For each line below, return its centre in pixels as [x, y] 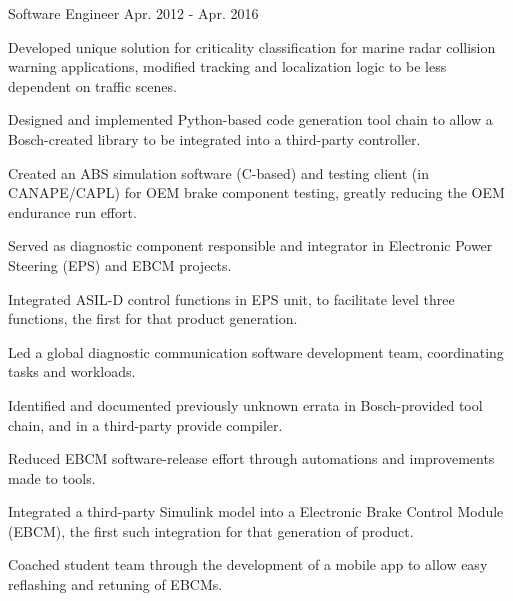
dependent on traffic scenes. [92, 85]
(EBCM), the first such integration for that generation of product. [211, 530]
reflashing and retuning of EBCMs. [115, 584]
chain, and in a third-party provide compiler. [145, 424]
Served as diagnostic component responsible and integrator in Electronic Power [250, 245]
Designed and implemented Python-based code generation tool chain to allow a [250, 119]
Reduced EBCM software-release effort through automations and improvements [251, 458]
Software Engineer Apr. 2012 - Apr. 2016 [133, 13]
